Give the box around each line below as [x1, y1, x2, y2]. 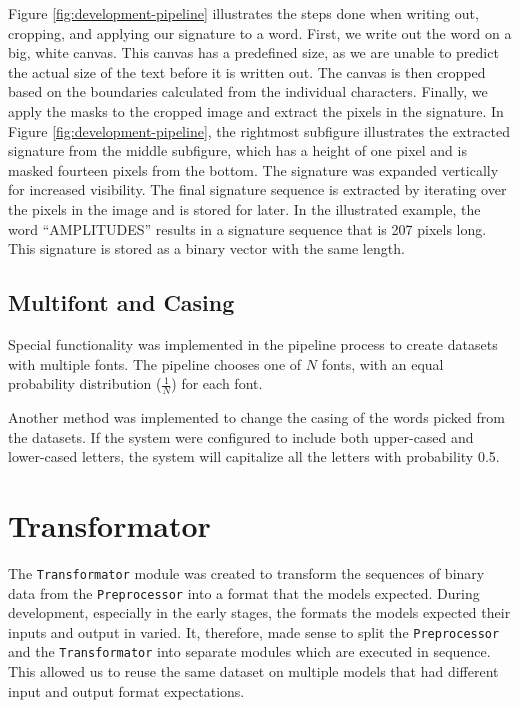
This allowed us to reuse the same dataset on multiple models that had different [8, 661, 499, 682]
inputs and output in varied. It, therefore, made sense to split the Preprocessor [8, 621, 500, 642]
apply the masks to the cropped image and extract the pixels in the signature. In [8, 100, 504, 121]
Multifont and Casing [8, 287, 235, 318]
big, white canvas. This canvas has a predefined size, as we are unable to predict [8, 42, 499, 63]
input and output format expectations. [8, 680, 245, 701]
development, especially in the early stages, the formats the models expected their [8, 602, 511, 623]
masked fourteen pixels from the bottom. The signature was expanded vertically [8, 159, 499, 180]
